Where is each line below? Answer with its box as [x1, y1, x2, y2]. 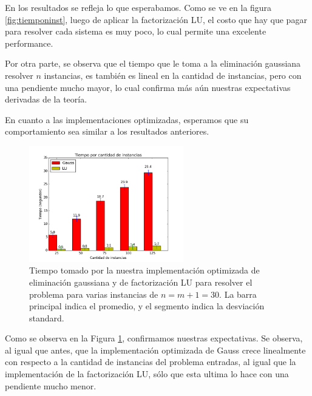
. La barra [219, 287, 257, 300]
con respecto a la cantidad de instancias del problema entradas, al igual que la [5, 355, 296, 368]
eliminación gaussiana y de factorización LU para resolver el [29, 275, 253, 288]
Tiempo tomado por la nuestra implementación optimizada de [29, 264, 260, 277]
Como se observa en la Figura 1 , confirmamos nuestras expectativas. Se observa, [5, 332, 303, 344]
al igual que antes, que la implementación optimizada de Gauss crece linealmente [5, 343, 306, 356]
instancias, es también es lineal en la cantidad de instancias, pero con [44, 69, 302, 81]
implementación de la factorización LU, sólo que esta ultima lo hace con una [5, 367, 289, 380]
